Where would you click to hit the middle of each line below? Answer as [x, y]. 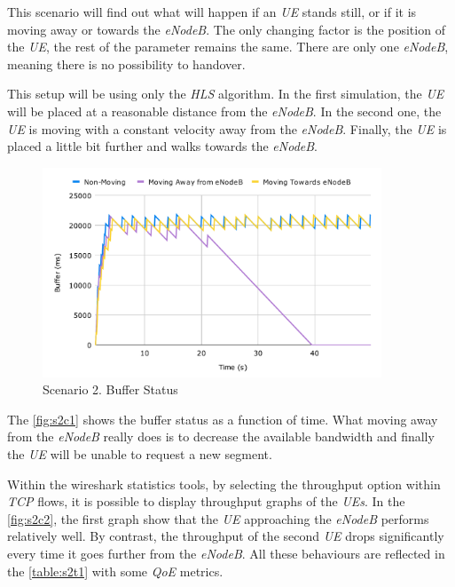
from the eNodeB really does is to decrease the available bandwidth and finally [221, 436]
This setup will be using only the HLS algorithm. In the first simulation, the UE [226, 94]
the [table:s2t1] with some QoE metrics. [115, 571]
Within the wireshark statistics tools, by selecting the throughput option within [224, 484]
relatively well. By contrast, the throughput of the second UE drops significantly [226, 536]
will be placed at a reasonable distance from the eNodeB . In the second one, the [224, 111]
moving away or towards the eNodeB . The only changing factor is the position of [226, 29]
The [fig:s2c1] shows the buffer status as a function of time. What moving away [223, 419]
